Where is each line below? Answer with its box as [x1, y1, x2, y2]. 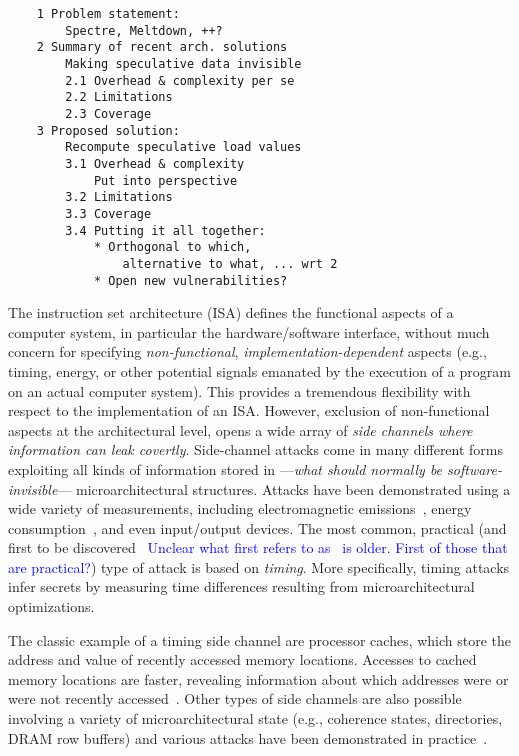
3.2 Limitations [65, 190, 173, 205]
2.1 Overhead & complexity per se [65, 73, 295, 88]
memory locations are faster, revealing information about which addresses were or [8, 668, 509, 689]
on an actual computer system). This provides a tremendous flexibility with [8, 380, 471, 401]
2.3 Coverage [65, 106, 152, 121]
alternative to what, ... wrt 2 [122, 256, 338, 271]
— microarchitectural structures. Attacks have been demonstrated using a [57, 478, 511, 499]
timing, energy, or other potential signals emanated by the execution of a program [8, 360, 511, 381]
